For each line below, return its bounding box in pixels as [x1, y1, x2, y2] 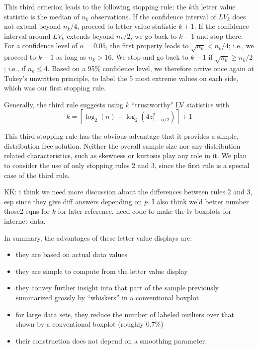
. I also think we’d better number [147, 196, 249, 206]
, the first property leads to [105, 40, 189, 51]
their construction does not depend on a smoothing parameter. [15, 335, 207, 346]
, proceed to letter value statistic [77, 21, 176, 31]
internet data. [4, 216, 46, 226]
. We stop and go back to [111, 52, 188, 62]
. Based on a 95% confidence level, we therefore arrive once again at [47, 63, 255, 73]
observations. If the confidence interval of [91, 11, 216, 21]
